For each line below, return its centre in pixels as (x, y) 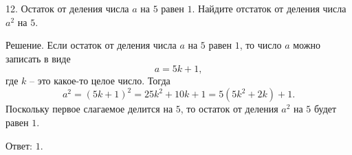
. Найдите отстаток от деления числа (269, 8)
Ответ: (19, 145)
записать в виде (38, 58)
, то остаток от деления (229, 109)
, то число (261, 45)
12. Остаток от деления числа (67, 8)
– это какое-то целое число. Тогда (100, 81)
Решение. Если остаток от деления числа (91, 45)
